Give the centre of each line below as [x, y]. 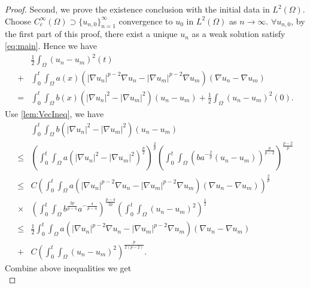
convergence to [146, 21]
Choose [18, 21]
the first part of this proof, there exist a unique [91, 34]
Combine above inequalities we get [68, 267]
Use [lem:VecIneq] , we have [54, 113]
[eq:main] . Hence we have [51, 45]
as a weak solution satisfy [238, 34]
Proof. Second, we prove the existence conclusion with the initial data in [137, 9]
